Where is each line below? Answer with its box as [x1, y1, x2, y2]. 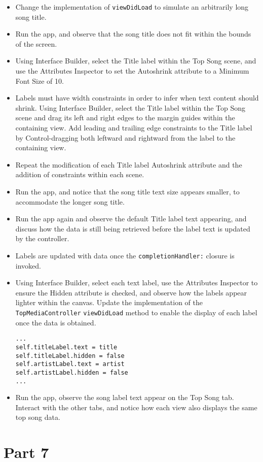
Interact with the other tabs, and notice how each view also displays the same [15, 402, 257, 412]
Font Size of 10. [15, 75, 64, 86]
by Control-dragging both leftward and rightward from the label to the [15, 132, 236, 143]
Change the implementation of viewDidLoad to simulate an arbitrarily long [15, 2, 249, 12]
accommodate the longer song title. [15, 196, 125, 207]
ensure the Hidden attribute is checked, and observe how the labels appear [15, 287, 247, 298]
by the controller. [15, 233, 69, 244]
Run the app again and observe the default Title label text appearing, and [15, 213, 247, 224]
